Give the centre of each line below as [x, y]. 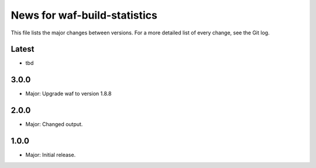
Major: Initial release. [51, 155]
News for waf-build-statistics [84, 15]
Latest [23, 49]
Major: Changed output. [54, 124]
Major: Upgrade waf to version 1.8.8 [68, 94]
